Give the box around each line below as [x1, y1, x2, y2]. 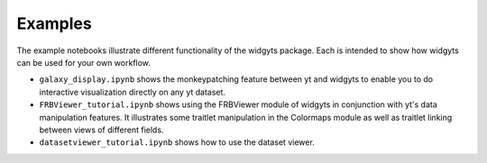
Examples [16, 14, 92, 33]
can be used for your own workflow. [16, 57, 151, 68]
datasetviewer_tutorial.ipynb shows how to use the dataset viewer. [39, 137, 315, 148]
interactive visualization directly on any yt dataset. [39, 86, 225, 97]
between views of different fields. [39, 124, 164, 135]
